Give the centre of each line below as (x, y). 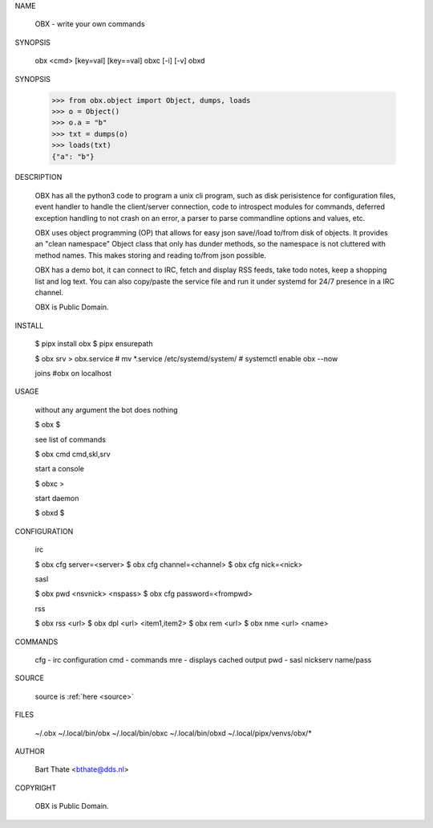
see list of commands (70, 439)
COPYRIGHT (36, 788)
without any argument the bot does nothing (106, 410)
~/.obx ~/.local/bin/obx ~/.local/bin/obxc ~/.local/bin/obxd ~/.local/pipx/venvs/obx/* (173, 733)
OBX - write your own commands (90, 24)
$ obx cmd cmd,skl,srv (73, 454)
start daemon (57, 499)
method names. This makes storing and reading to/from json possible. (150, 255)
